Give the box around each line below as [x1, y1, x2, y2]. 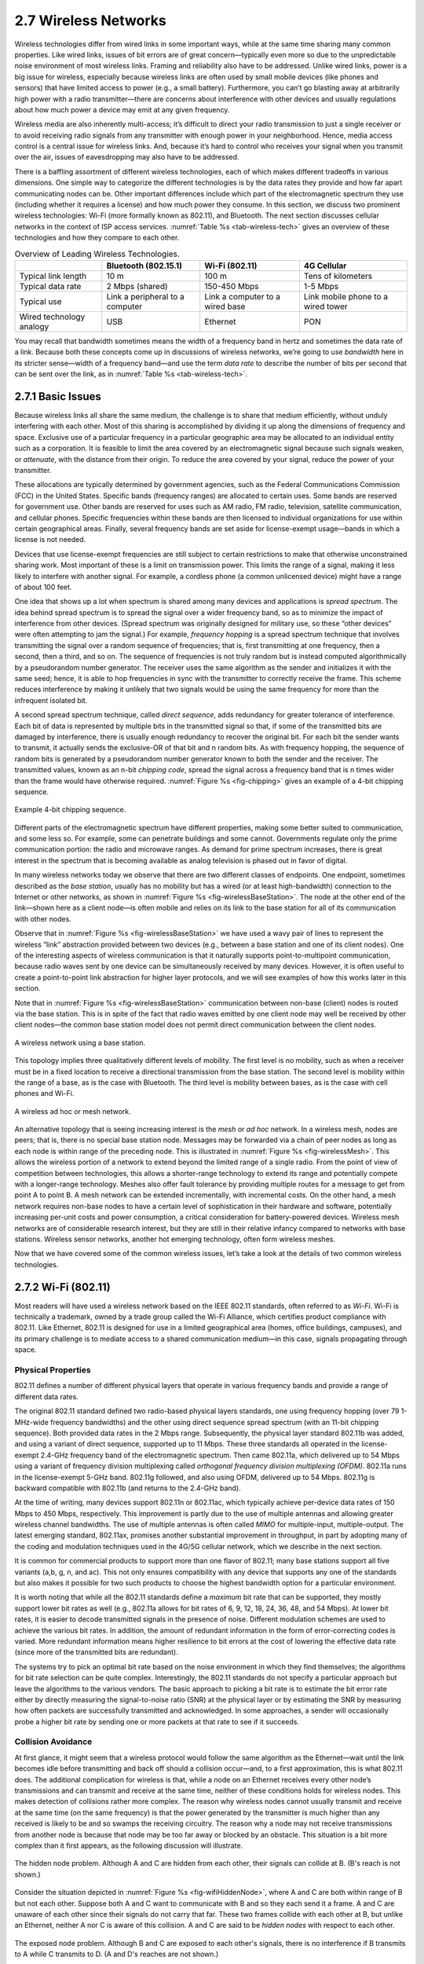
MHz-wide [14, 1417, 49, 1427]
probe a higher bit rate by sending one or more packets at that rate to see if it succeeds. [14, 1717, 300, 1726]
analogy [19, 321, 49, 332]
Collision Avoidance [14, 1736, 93, 1747]
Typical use [19, 295, 62, 306]
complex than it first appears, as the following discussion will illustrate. [14, 1841, 243, 1850]
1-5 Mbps [303, 280, 339, 291]
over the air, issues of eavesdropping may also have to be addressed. [14, 152, 239, 162]
